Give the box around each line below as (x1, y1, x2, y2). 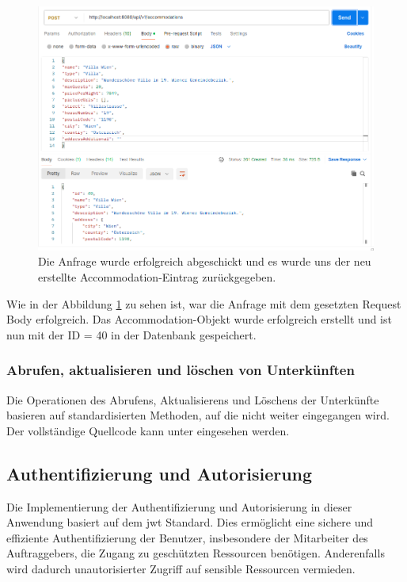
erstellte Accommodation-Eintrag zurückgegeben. (38, 269, 276, 285)
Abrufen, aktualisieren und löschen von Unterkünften (6, 360, 355, 380)
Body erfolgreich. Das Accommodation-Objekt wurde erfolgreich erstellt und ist (6, 311, 392, 327)
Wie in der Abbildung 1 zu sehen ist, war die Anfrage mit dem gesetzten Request (6, 295, 401, 312)
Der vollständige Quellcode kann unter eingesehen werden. (6, 422, 290, 438)
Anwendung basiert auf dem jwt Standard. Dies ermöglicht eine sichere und (6, 514, 373, 530)
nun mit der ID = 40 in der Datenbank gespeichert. (6, 326, 257, 343)
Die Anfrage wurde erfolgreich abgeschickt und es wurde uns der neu (38, 253, 371, 270)
